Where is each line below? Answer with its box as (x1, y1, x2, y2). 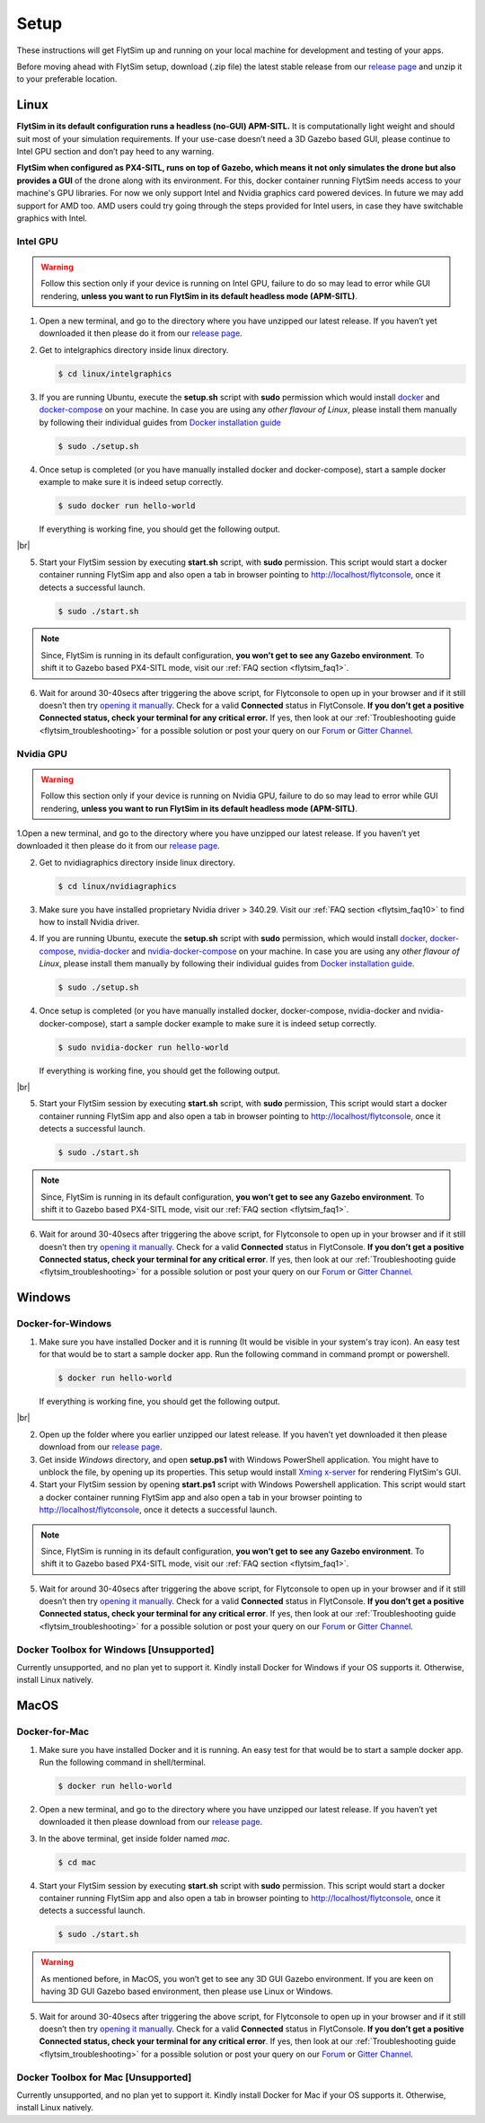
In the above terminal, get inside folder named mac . (39, 1833, 231, 1844)
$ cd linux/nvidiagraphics (57, 881, 177, 891)
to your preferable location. (16, 74, 118, 84)
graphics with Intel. (16, 212, 87, 224)
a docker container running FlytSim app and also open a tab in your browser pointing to (39, 1492, 363, 1502)
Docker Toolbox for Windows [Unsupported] (16, 1643, 215, 1656)
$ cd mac (57, 1857, 97, 1867)
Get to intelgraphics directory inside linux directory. (39, 344, 229, 355)
